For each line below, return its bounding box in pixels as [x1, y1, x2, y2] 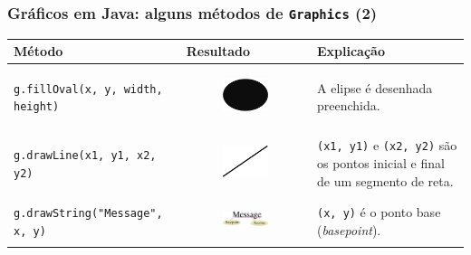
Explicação [317, 42, 385, 61]
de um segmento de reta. [317, 171, 454, 190]
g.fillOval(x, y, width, [14, 82, 163, 96]
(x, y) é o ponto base [317, 202, 441, 221]
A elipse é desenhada [317, 78, 433, 97]
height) [14, 100, 60, 114]
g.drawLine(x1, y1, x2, [14, 149, 157, 163]
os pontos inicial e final [317, 154, 445, 173]
